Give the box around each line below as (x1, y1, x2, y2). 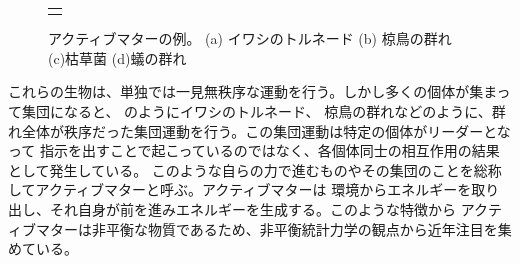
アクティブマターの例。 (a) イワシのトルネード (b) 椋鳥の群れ (48, 28, 452, 49)
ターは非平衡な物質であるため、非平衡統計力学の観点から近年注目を (49, 218, 498, 239)
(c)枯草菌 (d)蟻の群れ (48, 47, 187, 68)
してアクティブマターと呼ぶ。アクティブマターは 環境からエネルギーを (8, 179, 472, 200)
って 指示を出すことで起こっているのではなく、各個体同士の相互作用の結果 (8, 140, 500, 161)
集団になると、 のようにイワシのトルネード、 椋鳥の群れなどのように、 (21, 101, 492, 122)
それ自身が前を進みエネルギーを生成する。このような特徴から (49, 199, 456, 219)
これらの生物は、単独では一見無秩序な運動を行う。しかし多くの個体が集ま (8, 81, 497, 102)
